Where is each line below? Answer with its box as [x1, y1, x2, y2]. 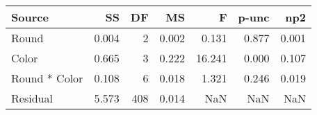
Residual [11, 90, 53, 106]
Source [11, 9, 49, 25]
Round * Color [11, 70, 83, 86]
